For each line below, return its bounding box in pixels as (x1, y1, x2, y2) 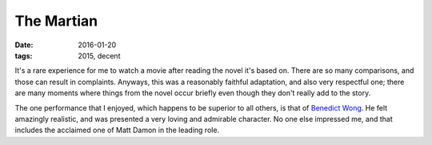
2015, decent (78, 50, 121, 60)
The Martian (14, 12, 98, 30)
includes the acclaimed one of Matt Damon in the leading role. (14, 125, 220, 135)
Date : (14, 40, 34, 50)
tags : (14, 50, 33, 60)
